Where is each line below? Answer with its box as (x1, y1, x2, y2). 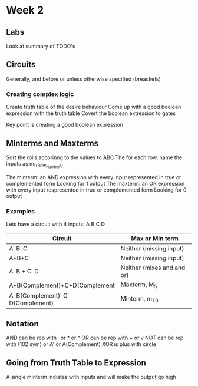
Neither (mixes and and (120, 263, 186, 272)
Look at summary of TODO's (6, 42, 75, 50)
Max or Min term (131, 235, 179, 243)
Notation (6, 319, 39, 329)
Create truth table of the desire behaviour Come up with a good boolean (6, 104, 181, 111)
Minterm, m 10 (120, 294, 159, 304)
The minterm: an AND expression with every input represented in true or (6, 174, 181, 181)
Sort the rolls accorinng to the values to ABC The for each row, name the (6, 154, 183, 161)
